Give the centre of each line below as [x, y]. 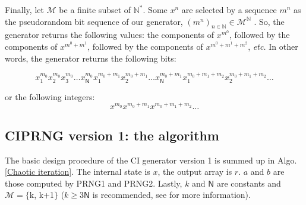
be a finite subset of [95, 9]
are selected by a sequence [229, 9]
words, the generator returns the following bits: [91, 58]
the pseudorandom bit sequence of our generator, [94, 21]
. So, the [269, 21]
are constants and [249, 183]
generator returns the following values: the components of [109, 35]
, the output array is [195, 172]
